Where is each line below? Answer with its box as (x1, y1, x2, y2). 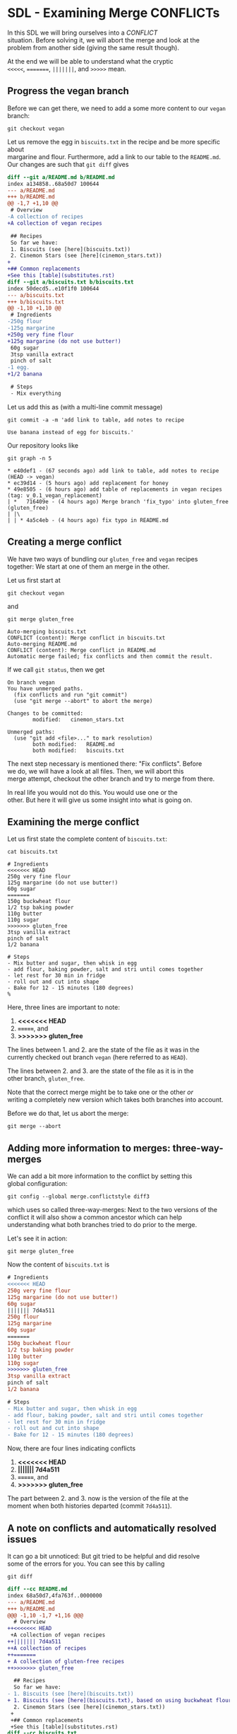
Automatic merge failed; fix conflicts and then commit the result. (7, 653, 213, 660)
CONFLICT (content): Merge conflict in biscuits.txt (7, 634, 166, 641)
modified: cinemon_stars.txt (32, 716, 125, 723)
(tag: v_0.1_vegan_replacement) (7, 491, 102, 499)
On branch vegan (7, 679, 55, 686)
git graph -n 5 (7, 455, 52, 462)
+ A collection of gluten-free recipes (7, 1658, 125, 1665)
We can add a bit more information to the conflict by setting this (7, 1172, 193, 1180)
